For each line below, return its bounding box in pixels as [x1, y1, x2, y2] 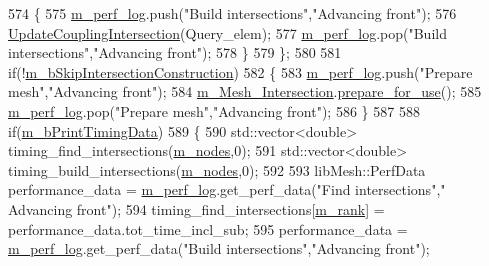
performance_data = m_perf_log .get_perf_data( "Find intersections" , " [8, 179, 446, 200]
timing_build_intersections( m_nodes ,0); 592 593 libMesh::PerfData [8, 159, 426, 180]
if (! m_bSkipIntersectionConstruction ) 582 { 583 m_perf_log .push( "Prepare [8, 61, 473, 82]
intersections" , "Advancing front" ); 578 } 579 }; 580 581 [8, 42, 342, 63]
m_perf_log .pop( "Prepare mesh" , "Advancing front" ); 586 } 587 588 [8, 100, 420, 121]
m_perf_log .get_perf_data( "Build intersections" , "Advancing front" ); [8, 238, 430, 259]
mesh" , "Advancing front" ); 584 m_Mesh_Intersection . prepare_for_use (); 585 [8, 81, 482, 102]
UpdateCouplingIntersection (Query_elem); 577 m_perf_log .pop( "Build [8, 22, 447, 43]
